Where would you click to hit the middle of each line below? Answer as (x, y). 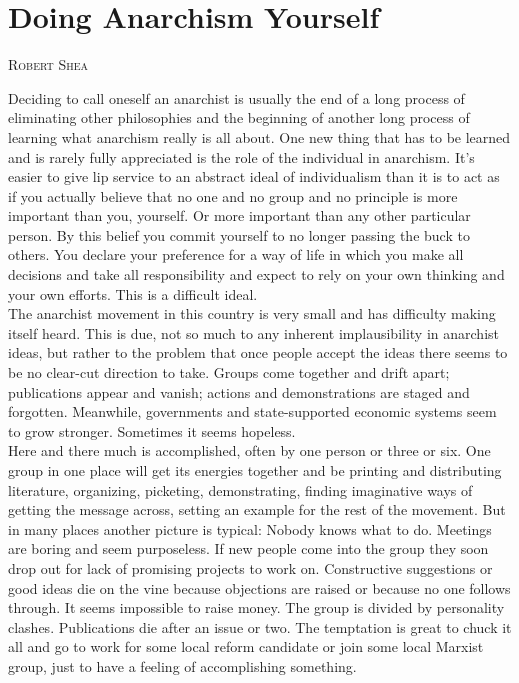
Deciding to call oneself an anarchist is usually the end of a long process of (236, 97)
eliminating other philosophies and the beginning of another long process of (239, 117)
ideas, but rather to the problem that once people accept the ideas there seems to (258, 352)
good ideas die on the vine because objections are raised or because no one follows (259, 587)
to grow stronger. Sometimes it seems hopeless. (152, 430)
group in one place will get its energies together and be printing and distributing (255, 470)
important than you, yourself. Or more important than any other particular (239, 215)
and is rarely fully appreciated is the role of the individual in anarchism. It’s (241, 156)
